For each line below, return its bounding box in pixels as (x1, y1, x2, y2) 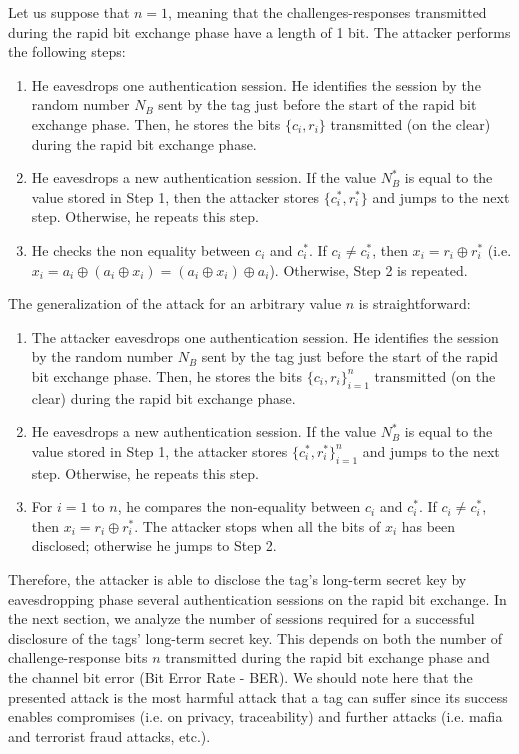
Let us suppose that (8, 2, 130, 22)
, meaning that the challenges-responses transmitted (168, 2, 487, 22)
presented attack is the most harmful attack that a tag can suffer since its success (8, 686, 508, 707)
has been (401, 515, 456, 536)
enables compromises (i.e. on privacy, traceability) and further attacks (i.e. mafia (8, 706, 503, 727)
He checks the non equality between (31, 239, 251, 260)
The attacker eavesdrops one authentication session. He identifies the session (31, 326, 499, 347)
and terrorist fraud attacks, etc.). (8, 725, 211, 746)
